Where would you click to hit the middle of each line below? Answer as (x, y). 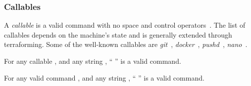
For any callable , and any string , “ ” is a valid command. (93, 61)
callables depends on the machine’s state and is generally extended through (118, 34)
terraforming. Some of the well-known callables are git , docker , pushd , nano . (126, 44)
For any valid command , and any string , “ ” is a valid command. (104, 77)
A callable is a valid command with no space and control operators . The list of (125, 25)
